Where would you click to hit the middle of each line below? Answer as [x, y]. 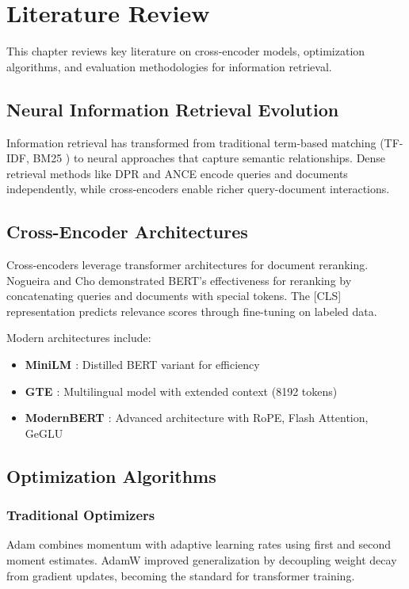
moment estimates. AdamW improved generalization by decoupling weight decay [202, 560]
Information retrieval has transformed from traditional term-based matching [191, 142]
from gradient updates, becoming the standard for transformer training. [181, 575]
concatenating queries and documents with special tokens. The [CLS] [174, 296]
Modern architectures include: [79, 338]
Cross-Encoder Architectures [127, 232]
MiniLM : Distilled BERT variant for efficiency [142, 365]
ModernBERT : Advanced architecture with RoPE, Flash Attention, [197, 418]
